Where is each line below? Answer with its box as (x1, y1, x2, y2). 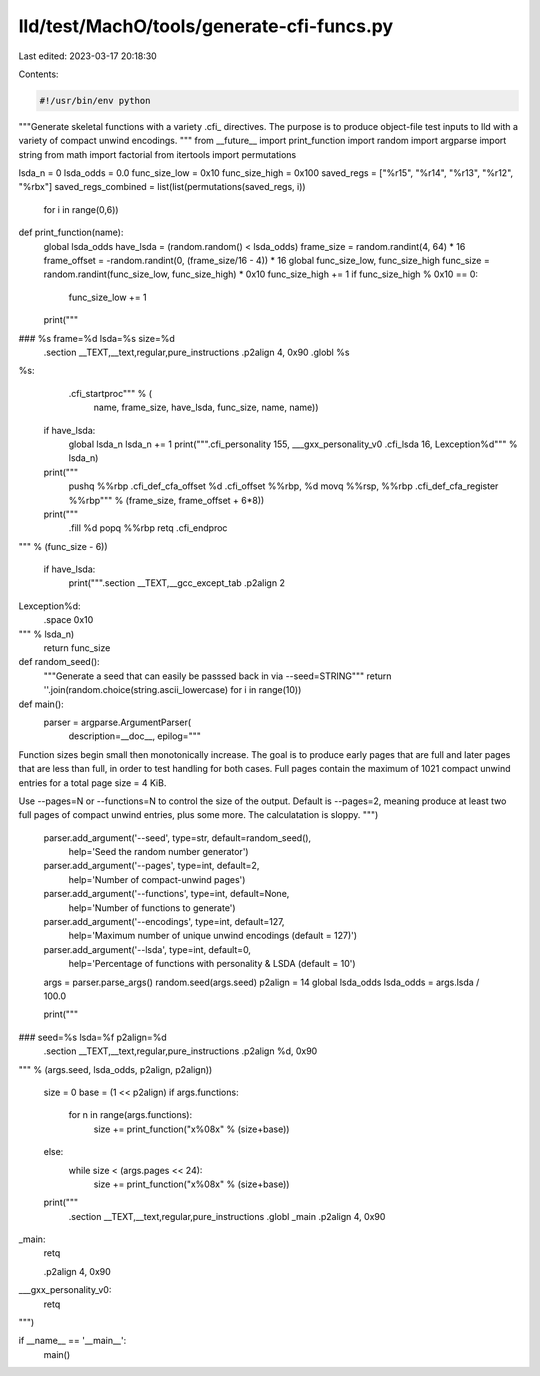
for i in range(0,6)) (43, 203, 119, 215)
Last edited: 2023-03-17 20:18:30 (18, 50, 157, 62)
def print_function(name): (18, 226, 124, 239)
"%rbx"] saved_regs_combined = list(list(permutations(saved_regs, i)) (18, 181, 306, 193)
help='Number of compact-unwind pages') (68, 873, 246, 885)
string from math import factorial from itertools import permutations (18, 148, 297, 160)
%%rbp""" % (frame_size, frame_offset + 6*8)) (68, 494, 265, 506)
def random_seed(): (18, 656, 100, 668)
